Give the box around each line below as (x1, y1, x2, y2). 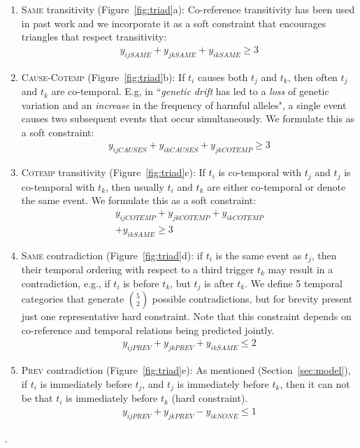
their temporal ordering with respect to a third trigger (21, 262, 254, 277)
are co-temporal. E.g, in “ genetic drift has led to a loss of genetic (51, 84, 329, 99)
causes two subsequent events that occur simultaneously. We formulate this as (21, 111, 355, 126)
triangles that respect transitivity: (21, 29, 167, 44)
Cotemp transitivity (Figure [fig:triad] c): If (21, 165, 206, 180)
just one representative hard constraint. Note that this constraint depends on (21, 309, 352, 324)
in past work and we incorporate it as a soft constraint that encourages (21, 15, 326, 30)
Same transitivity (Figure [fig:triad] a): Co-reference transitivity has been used (21, 2, 355, 16)
